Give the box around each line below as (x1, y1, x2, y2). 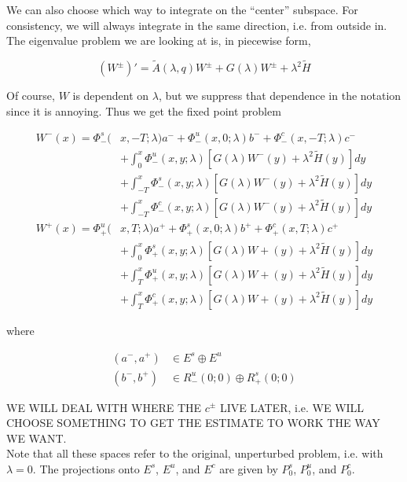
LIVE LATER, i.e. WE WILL (219, 399, 365, 415)
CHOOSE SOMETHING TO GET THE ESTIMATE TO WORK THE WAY (6, 414, 380, 431)
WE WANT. (6, 429, 67, 446)
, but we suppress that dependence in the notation (158, 87, 401, 103)
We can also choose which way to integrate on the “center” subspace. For (6, 2, 358, 17)
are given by (219, 460, 278, 476)
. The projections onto (32, 460, 140, 476)
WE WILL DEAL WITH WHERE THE (6, 399, 202, 415)
